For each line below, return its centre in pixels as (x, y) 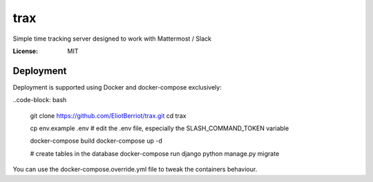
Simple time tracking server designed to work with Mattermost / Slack (112, 39)
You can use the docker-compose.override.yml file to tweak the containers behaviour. (135, 170)
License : (25, 51)
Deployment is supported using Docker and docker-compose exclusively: (117, 87)
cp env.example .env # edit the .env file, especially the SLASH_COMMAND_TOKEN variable (160, 128)
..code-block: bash (40, 100)
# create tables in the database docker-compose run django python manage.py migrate (155, 153)
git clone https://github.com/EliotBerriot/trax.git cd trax (108, 115)
